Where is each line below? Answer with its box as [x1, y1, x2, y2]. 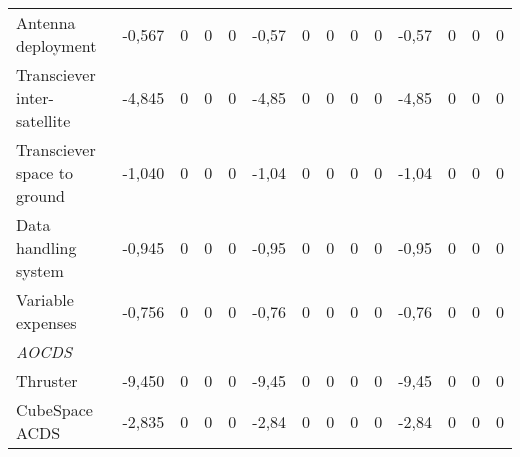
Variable [16, 288, 74, 311]
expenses [16, 311, 77, 334]
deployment [16, 34, 97, 57]
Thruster [16, 369, 78, 392]
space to [16, 161, 73, 184]
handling [16, 236, 77, 259]
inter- [16, 86, 54, 109]
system [16, 259, 64, 282]
